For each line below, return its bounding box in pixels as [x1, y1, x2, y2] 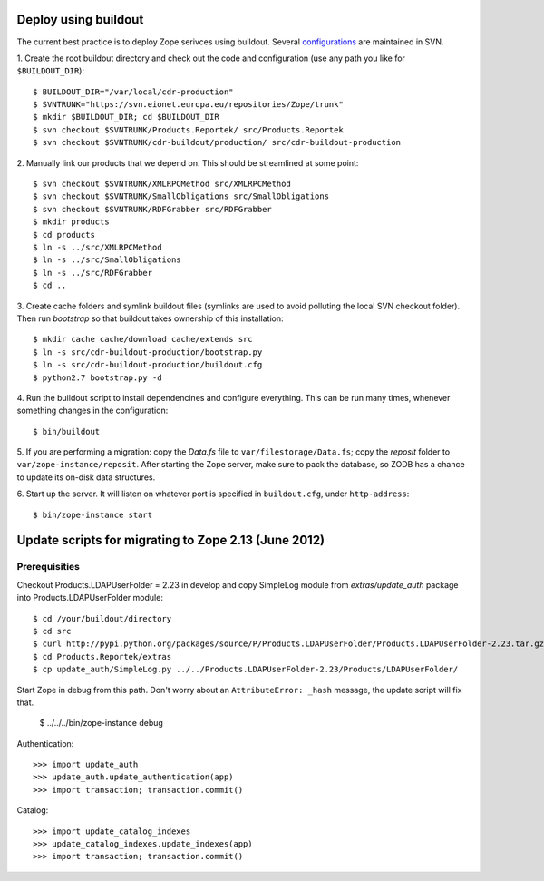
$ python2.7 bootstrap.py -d [33, 372, 162, 383]
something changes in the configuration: [16, 405, 169, 416]
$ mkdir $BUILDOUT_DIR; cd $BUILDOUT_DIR [33, 112, 219, 122]
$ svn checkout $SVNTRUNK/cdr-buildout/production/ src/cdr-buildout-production [33, 137, 402, 148]
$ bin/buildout [33, 426, 101, 436]
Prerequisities [16, 561, 81, 573]
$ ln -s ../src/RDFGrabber [33, 268, 153, 278]
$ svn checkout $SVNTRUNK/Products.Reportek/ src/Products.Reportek [33, 124, 344, 135]
